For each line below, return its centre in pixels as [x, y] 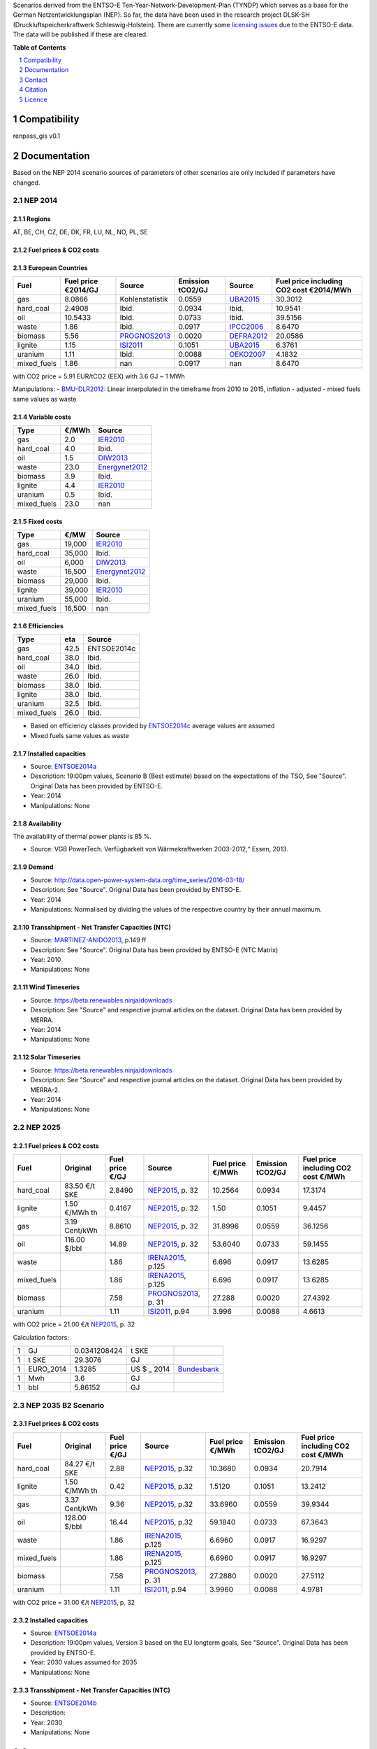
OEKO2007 [247, 355]
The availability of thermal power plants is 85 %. [82, 836]
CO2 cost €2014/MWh [314, 290]
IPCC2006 [246, 327]
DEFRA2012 [249, 336]
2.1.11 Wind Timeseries [46, 987]
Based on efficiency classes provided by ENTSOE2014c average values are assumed [153, 726]
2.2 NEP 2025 [37, 1128]
